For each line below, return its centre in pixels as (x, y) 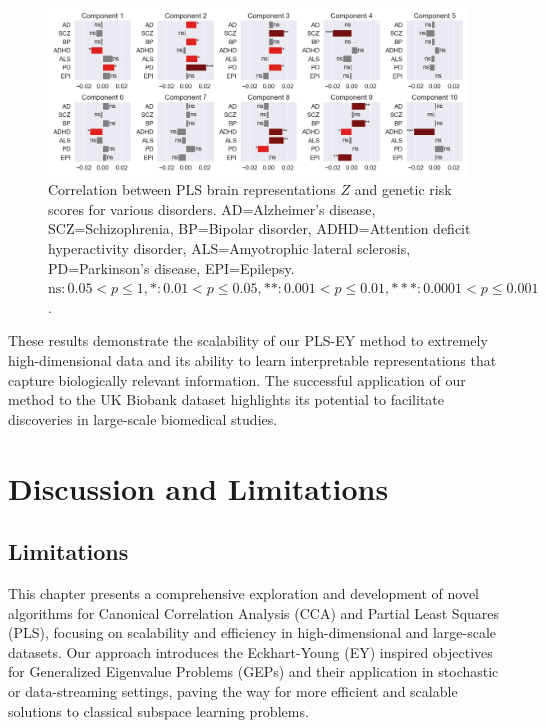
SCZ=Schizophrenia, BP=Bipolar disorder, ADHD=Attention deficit (259, 228)
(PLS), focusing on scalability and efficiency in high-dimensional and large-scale (252, 632)
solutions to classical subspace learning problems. (158, 710)
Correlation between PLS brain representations (192, 189)
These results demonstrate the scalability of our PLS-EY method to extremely (248, 340)
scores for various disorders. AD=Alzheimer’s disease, (212, 208)
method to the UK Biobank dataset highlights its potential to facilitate (226, 399)
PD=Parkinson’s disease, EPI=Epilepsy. (171, 267)
